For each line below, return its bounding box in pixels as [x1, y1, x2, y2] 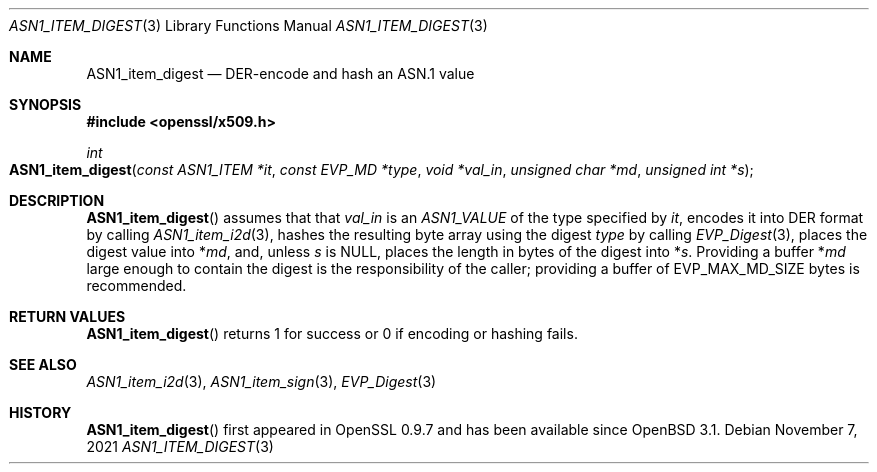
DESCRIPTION [9, 192, 105, 209]
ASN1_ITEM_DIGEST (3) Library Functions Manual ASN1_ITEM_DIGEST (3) [9, 17, 488, 34]
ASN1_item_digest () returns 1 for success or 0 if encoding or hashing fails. [86, 325, 578, 342]
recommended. [86, 277, 187, 294]
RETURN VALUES [9, 308, 126, 325]
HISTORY [9, 404, 72, 421]
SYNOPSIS [9, 96, 82, 113]
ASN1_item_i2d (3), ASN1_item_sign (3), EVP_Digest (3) [86, 373, 437, 390]
